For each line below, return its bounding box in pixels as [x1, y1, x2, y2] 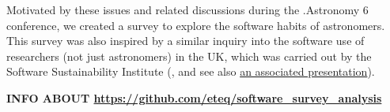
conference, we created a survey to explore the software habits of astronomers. [6, 17, 385, 33]
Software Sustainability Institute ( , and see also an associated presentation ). [6, 63, 375, 80]
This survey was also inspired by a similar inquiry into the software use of [6, 32, 365, 49]
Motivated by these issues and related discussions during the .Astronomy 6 [6, 2, 369, 17]
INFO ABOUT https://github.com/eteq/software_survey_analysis [6, 89, 382, 106]
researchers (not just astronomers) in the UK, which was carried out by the [6, 47, 372, 64]
